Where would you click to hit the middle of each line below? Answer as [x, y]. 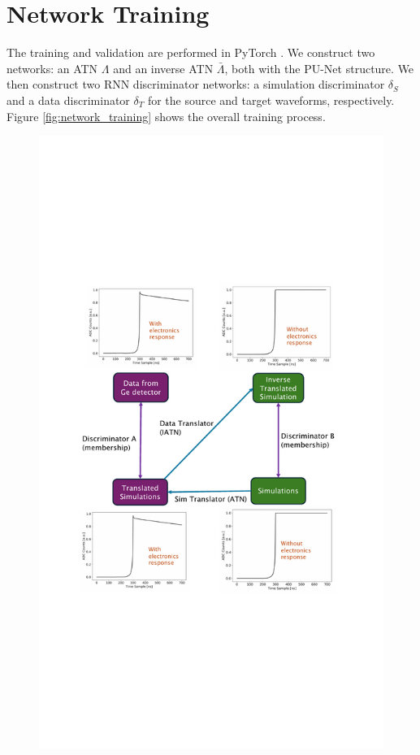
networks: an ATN [52, 68]
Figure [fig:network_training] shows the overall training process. [166, 116]
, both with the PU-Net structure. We [319, 68]
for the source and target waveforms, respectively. [271, 100]
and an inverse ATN [163, 68]
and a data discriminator [68, 100]
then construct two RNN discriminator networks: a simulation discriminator [196, 84]
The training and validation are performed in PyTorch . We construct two [191, 52]
